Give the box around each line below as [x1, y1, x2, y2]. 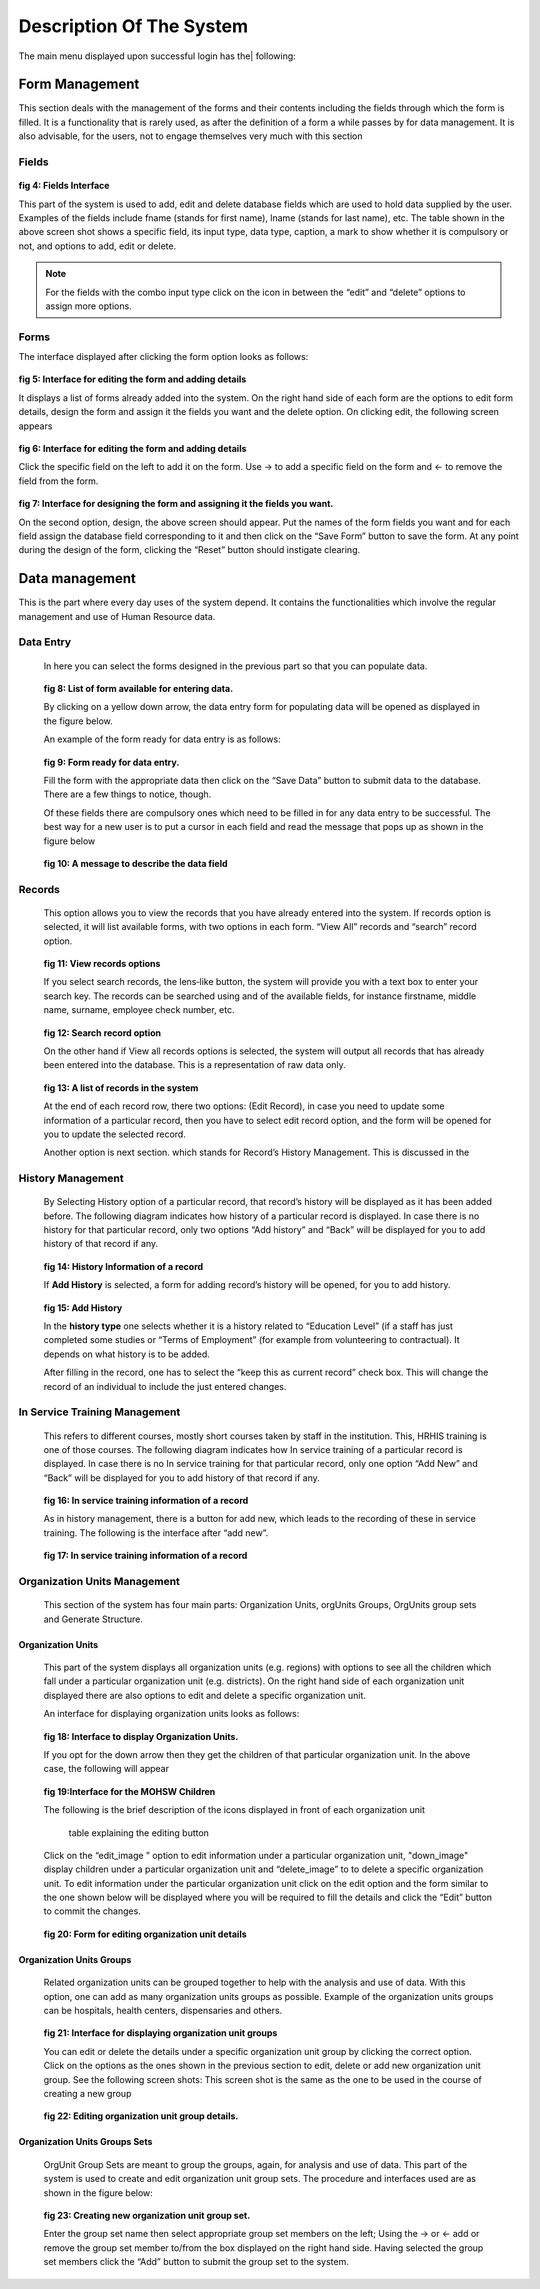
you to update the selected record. [43, 1128, 187, 1140]
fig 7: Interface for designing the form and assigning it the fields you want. [18, 498, 334, 510]
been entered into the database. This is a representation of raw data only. [43, 1059, 347, 1071]
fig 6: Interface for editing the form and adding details [18, 443, 247, 455]
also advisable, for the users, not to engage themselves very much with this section [18, 130, 363, 142]
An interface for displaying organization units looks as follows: [43, 1708, 300, 1720]
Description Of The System [18, 15, 249, 37]
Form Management [18, 76, 140, 93]
